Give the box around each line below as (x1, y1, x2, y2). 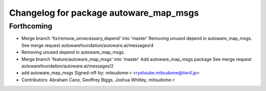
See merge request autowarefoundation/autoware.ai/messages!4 (21, 42, 154, 48)
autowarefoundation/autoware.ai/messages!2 (21, 63, 114, 69)
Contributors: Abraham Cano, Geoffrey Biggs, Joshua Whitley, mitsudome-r (21, 77, 175, 83)
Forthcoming (9, 22, 53, 30)
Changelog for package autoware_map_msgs (9, 7, 199, 18)
